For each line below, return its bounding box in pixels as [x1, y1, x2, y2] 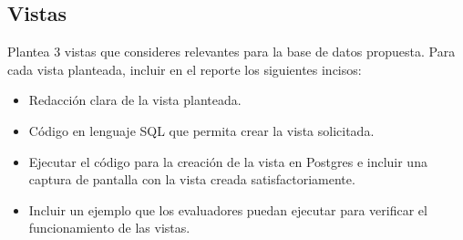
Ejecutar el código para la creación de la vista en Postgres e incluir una [28, 151, 427, 171]
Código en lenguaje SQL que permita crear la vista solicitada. [28, 120, 375, 140]
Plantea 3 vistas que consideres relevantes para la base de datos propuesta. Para [7, 42, 456, 61]
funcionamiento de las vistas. [28, 218, 190, 237]
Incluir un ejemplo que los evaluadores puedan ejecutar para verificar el [28, 200, 427, 219]
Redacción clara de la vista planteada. [28, 90, 242, 110]
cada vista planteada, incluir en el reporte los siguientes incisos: [7, 59, 362, 78]
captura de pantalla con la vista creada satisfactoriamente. [28, 170, 355, 189]
